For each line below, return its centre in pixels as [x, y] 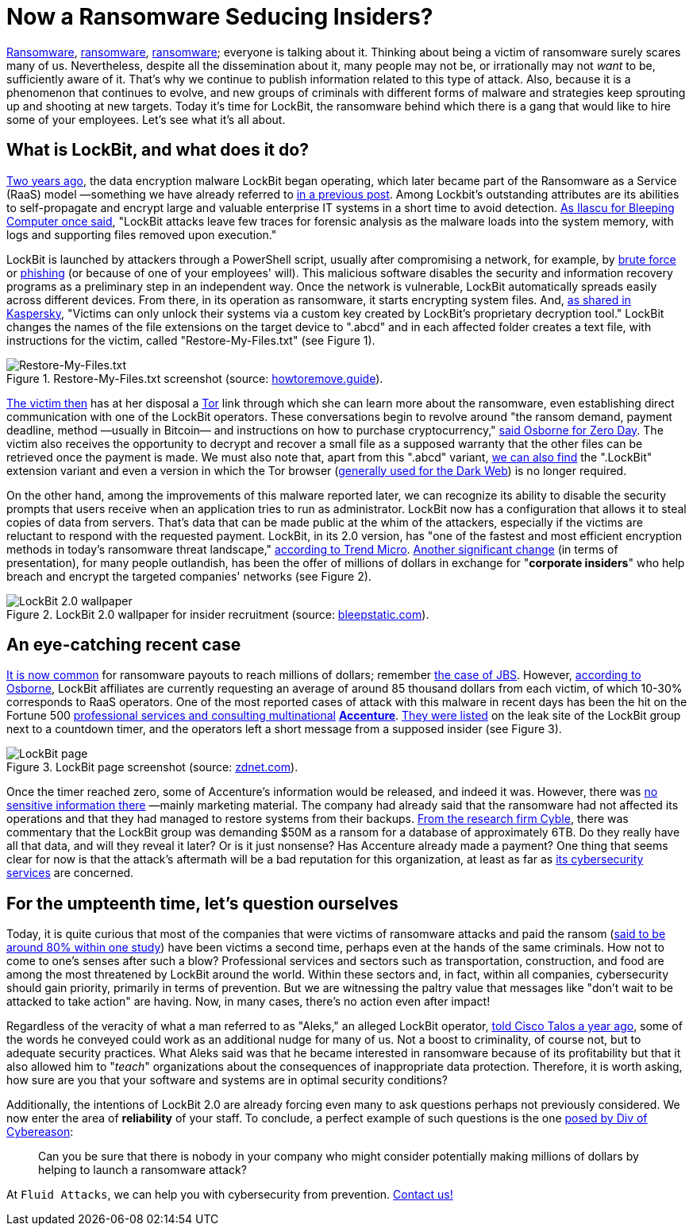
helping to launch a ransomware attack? [142, 1170]
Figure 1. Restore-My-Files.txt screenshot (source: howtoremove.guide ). [195, 378]
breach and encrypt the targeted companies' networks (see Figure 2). [189, 576]
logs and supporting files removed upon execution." [142, 234]
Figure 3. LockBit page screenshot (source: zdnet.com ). [152, 767]
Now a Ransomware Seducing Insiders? [220, 17]
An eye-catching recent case [124, 645]
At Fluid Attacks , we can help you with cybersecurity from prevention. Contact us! [230, 1195]
